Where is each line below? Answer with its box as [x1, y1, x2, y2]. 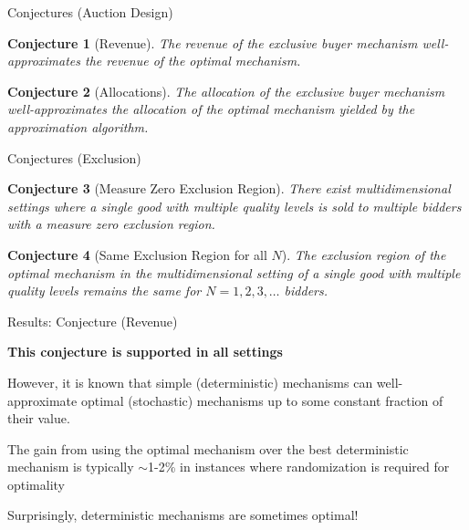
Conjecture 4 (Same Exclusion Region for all [7, 244, 267, 264]
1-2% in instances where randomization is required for [148, 457, 450, 476]
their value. [7, 409, 70, 428]
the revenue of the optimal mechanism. [85, 51, 301, 70]
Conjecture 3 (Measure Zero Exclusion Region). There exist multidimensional [7, 179, 451, 198]
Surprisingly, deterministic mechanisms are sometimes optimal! [7, 505, 359, 525]
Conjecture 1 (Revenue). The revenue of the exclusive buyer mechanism [7, 33, 418, 52]
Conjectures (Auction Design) [7, 3, 173, 21]
